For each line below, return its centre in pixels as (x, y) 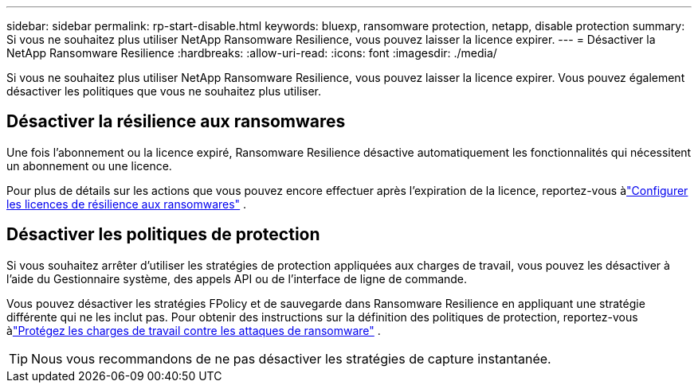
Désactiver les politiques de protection (163, 235)
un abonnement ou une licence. (89, 165)
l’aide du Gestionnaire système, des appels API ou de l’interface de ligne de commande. (237, 278)
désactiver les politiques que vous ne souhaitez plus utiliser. (164, 91)
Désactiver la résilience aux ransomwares (176, 122)
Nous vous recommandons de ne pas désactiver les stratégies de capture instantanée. (291, 358)
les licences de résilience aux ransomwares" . (127, 204)
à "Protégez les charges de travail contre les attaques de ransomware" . (194, 330)
